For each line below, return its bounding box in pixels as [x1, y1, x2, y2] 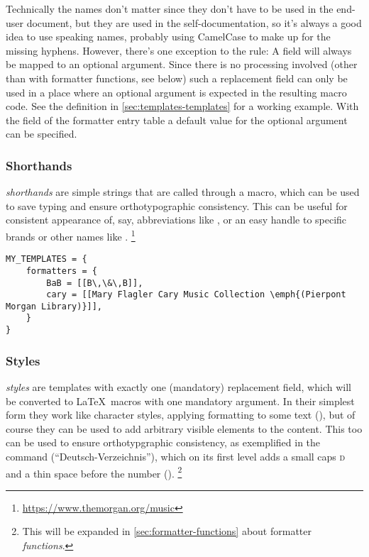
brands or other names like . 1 [6, 226, 136, 243]
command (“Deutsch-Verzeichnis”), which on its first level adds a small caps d [6, 448, 346, 463]
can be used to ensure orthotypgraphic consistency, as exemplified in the [6, 435, 321, 450]
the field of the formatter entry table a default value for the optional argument [6, 112, 348, 127]
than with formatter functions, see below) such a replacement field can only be [6, 70, 348, 85]
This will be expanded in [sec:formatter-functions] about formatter [22, 524, 312, 539]
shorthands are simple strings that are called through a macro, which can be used [6, 184, 360, 199]
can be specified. [6, 126, 77, 141]
